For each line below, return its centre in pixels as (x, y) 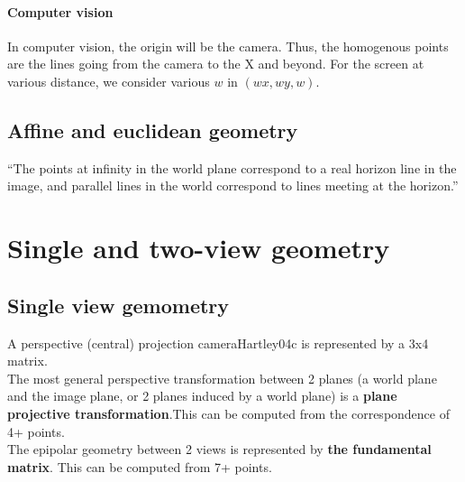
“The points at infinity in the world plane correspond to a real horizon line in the (232, 167)
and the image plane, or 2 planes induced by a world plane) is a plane (202, 396)
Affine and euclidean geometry (153, 130)
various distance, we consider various (109, 81)
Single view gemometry (119, 305)
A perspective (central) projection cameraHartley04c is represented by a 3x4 (218, 343)
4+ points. (36, 431)
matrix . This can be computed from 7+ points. (140, 466)
